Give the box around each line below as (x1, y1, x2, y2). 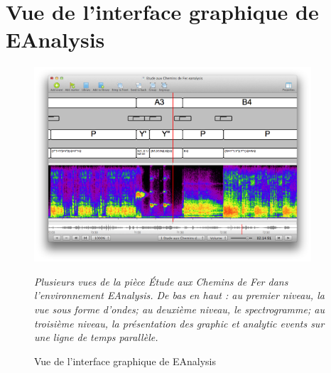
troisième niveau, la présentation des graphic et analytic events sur (34, 315, 325, 330)
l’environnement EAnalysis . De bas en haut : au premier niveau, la (34, 288, 325, 303)
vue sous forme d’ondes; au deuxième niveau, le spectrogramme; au (34, 301, 325, 316)
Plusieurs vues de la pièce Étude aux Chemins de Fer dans (34, 274, 288, 288)
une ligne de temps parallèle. (34, 330, 158, 345)
